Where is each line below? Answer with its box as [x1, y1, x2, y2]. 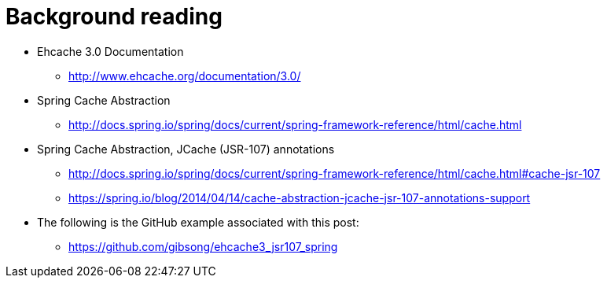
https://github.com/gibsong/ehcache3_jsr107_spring [68, 239, 338, 253]
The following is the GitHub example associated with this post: [37, 215, 359, 229]
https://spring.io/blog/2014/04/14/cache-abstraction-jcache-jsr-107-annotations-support [68, 190, 531, 205]
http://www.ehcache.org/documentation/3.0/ [68, 68, 301, 83]
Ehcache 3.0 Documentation [37, 44, 184, 58]
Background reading [6, 3, 223, 30]
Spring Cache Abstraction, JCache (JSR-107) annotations [37, 142, 335, 156]
